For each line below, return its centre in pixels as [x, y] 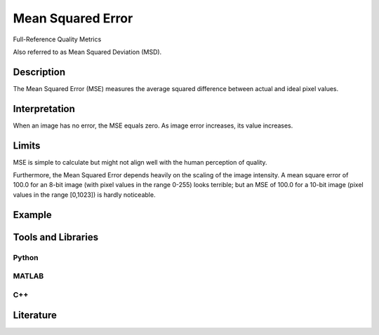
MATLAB [28, 276]
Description [39, 72]
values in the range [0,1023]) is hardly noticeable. [84, 194]
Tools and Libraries [55, 237]
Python [26, 257]
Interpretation [44, 109]
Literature [35, 315]
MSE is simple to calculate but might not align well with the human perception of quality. [140, 162]
